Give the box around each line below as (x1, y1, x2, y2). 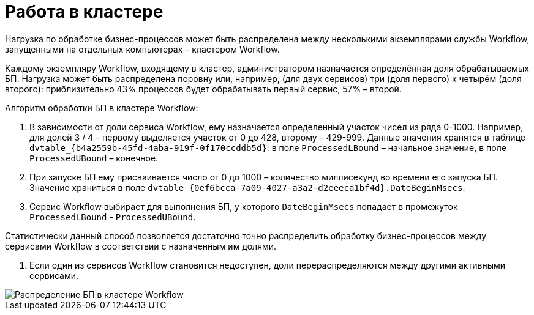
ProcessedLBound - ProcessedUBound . (29, 211, 196, 222)
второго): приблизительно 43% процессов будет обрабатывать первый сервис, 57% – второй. (5, 83, 402, 94)
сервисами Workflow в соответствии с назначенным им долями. (5, 240, 277, 251)
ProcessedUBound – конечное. (29, 152, 159, 163)
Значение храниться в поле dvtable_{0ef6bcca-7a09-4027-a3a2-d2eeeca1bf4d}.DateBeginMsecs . (29, 182, 465, 193)
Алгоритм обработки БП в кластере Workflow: (5, 102, 198, 113)
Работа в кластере (5, 1, 164, 22)
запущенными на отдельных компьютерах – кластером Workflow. (5, 43, 280, 54)
